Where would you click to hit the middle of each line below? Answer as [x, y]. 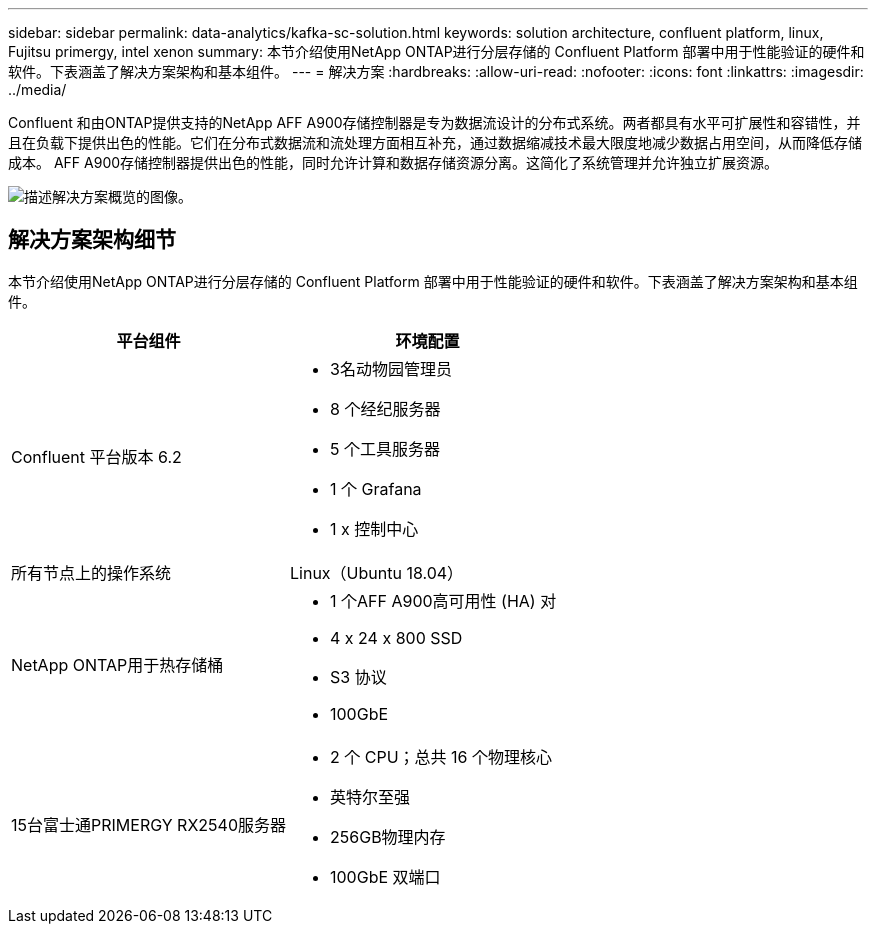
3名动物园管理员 [391, 368]
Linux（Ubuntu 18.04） [377, 572]
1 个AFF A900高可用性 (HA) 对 [443, 600]
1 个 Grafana [376, 488]
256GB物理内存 [388, 836]
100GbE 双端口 [385, 876]
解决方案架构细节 [92, 240]
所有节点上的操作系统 [91, 572]
